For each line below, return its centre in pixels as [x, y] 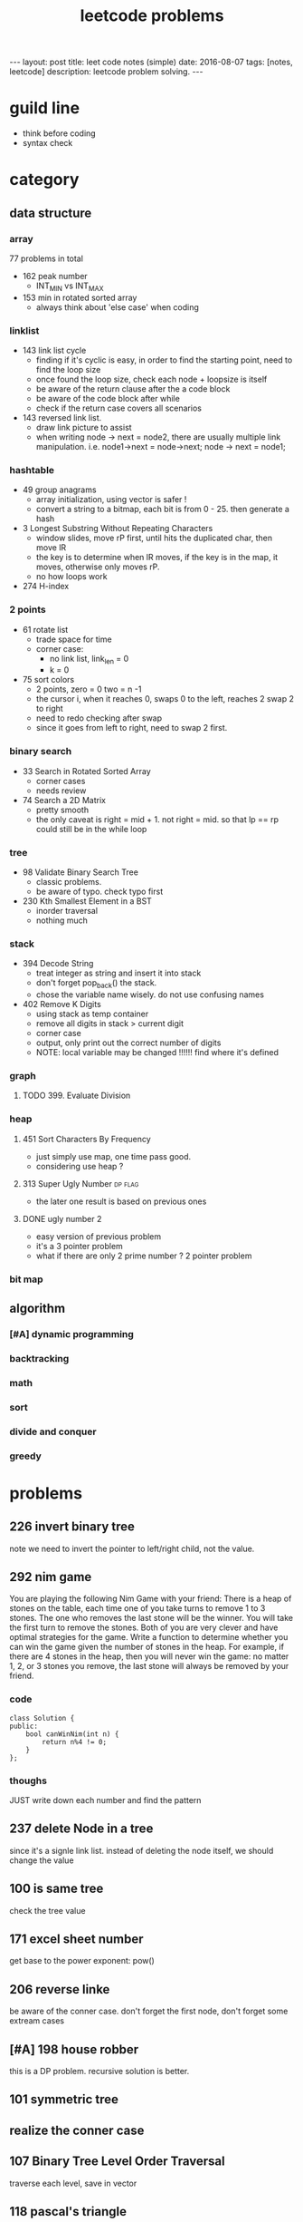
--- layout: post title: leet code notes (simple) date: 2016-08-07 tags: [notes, [151, 62]
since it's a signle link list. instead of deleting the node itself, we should [142, 1850]
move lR [51, 548]
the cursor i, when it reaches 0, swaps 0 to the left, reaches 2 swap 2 [165, 699]
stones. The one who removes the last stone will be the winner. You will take [151, 1618]
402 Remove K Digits [62, 1004]
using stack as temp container [92, 1014]
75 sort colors [48, 680]
